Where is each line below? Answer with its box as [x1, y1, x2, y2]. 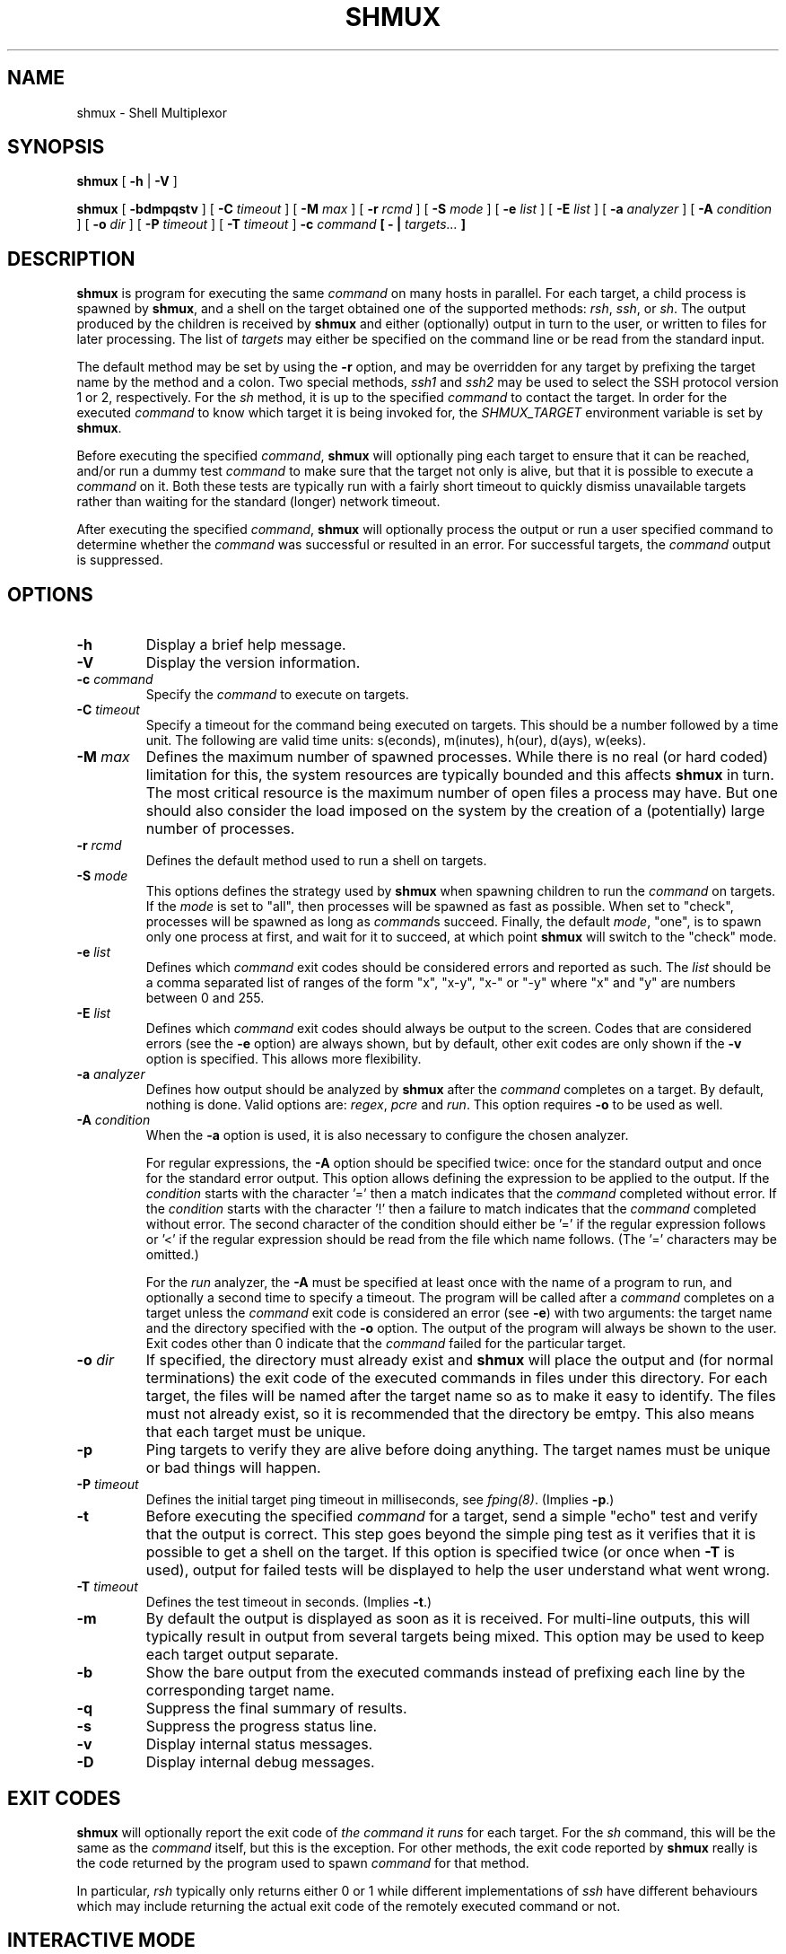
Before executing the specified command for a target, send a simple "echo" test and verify [145, 1507, 758, 1526]
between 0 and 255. [145, 990, 265, 1006]
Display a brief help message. [145, 635, 346, 654]
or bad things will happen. [145, 1459, 321, 1477]
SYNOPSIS [7, 136, 105, 159]
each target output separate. [145, 1645, 339, 1664]
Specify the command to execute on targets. [145, 687, 409, 703]
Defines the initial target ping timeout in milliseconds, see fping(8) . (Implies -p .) [145, 1492, 615, 1508]
